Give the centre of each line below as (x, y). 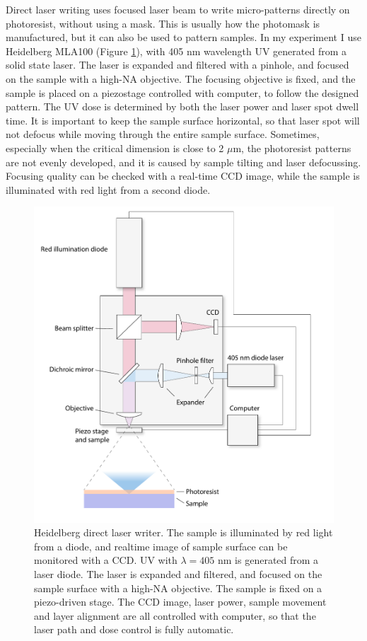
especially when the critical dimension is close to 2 (115, 148)
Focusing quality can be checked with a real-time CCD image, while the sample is (183, 176)
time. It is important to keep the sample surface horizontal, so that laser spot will (183, 120)
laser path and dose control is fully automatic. (134, 629)
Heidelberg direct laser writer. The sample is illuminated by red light (183, 532)
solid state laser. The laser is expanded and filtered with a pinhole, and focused (177, 65)
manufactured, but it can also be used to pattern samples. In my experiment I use (183, 37)
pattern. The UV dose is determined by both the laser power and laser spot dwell (182, 106)
